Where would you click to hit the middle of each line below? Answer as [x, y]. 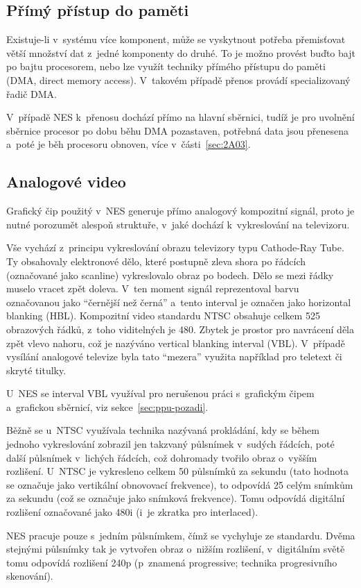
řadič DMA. [32, 93]
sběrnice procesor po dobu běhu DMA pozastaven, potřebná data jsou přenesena [177, 130]
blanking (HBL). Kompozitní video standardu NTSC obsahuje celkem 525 [163, 316]
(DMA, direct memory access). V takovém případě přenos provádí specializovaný [178, 79]
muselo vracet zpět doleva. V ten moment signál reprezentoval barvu [153, 288]
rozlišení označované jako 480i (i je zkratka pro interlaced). [132, 512]
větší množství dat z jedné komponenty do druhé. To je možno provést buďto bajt [181, 52]
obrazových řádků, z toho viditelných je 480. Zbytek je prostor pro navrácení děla [180, 329]
